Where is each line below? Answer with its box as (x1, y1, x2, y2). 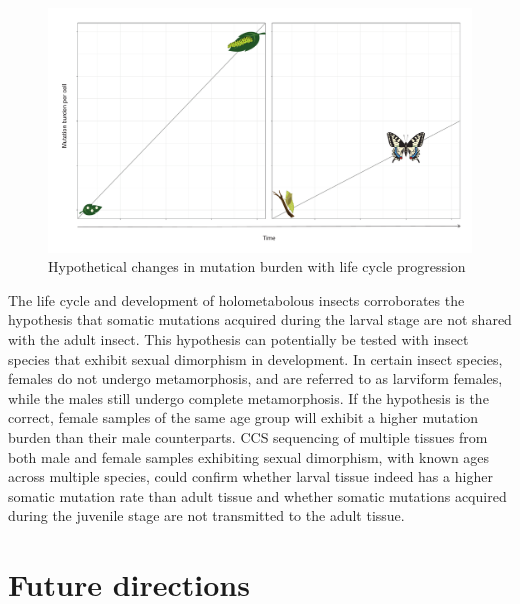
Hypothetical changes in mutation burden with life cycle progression (48, 256, 466, 277)
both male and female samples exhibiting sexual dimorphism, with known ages (8, 446, 490, 467)
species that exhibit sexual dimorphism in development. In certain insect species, (8, 348, 503, 369)
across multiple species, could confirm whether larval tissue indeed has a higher (8, 466, 493, 487)
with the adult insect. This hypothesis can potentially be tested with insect (8, 329, 469, 350)
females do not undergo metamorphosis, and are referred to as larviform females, (8, 368, 503, 389)
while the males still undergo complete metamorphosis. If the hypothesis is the (8, 387, 489, 408)
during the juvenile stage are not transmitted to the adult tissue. (8, 505, 405, 526)
